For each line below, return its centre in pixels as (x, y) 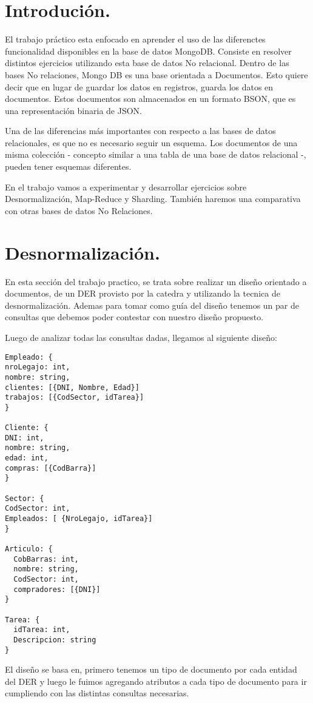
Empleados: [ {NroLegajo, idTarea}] (79, 519)
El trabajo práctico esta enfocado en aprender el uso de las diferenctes (135, 39)
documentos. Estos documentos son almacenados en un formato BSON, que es (150, 99)
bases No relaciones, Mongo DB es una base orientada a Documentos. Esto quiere (156, 74)
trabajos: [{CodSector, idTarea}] (75, 398)
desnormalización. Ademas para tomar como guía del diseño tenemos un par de (152, 305)
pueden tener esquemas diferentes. (68, 166)
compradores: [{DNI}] (57, 589)
